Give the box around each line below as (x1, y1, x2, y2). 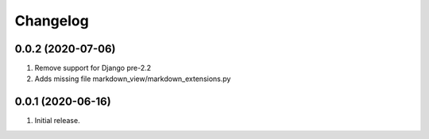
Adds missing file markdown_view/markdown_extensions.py (34, 74, 231, 83)
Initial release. (34, 116, 80, 125)
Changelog (14, 12, 89, 29)
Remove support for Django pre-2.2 (34, 64, 152, 73)
